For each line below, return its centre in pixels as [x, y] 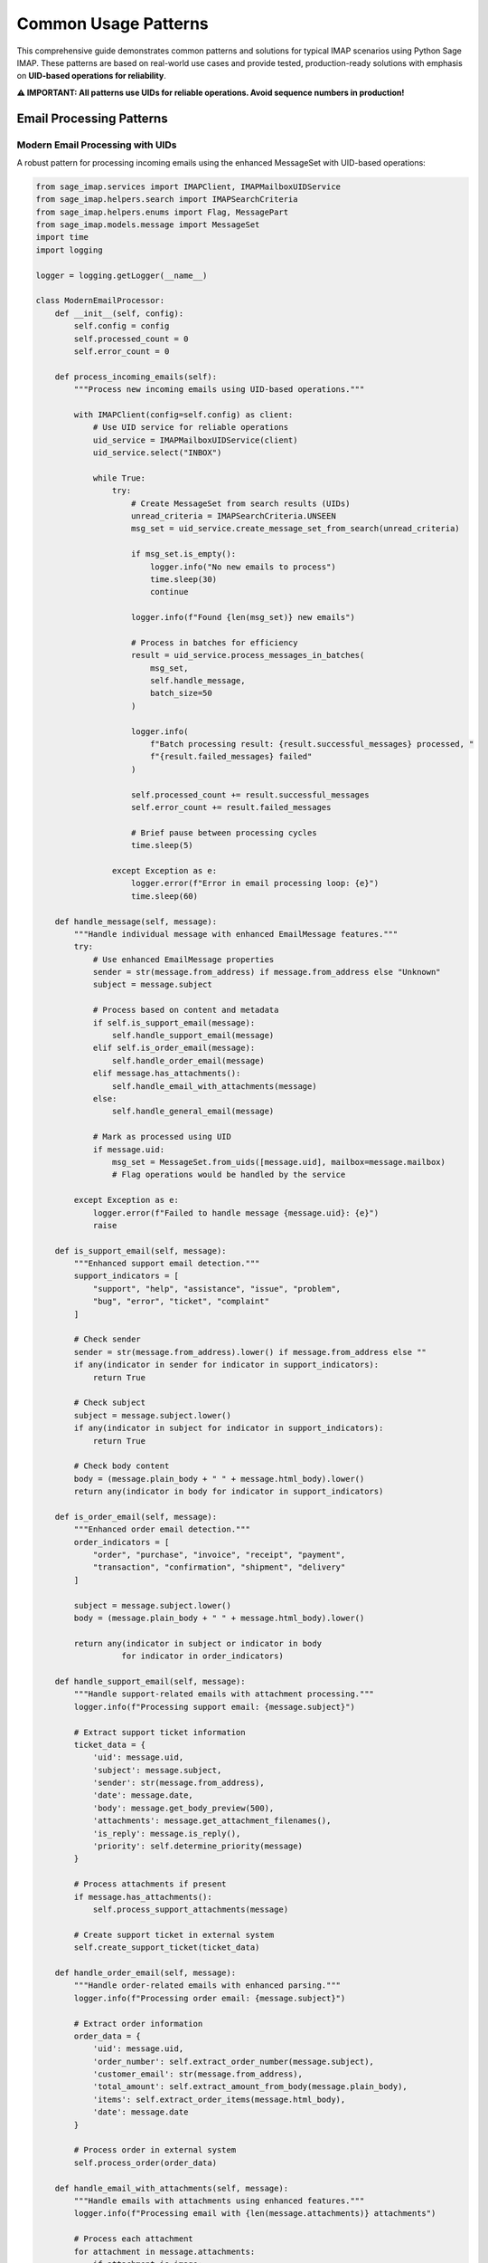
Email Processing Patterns [92, 118]
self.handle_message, [197, 681]
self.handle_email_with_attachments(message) [214, 1086]
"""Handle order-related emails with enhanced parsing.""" [207, 1986]
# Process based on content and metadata [186, 1010]
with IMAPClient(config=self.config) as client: [183, 415]
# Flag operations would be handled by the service [229, 1175]
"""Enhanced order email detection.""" [162, 1529]
